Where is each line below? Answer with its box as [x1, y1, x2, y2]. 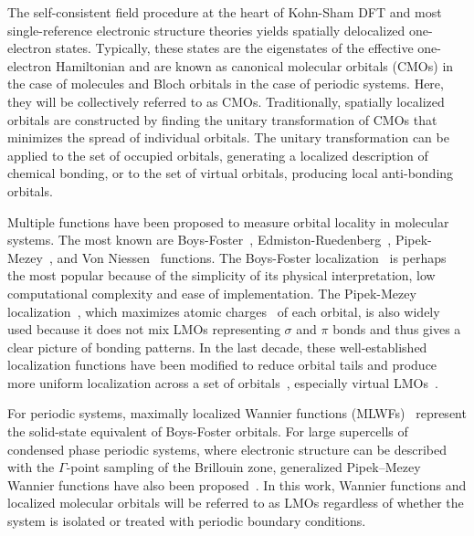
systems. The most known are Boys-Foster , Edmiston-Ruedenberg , [7, 230, 392, 249]
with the [7, 457, 55, 477]
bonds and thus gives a [332, 320, 461, 339]
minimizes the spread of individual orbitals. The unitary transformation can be [7, 128, 449, 147]
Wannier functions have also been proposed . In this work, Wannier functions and [7, 475, 467, 494]
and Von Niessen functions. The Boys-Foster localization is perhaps [57, 247, 447, 267]
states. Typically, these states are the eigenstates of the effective [55, 38, 414, 58]
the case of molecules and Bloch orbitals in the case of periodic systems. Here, [7, 74, 444, 93]
